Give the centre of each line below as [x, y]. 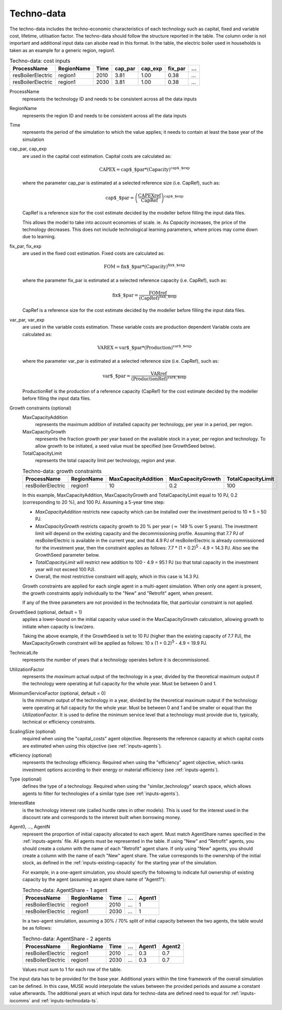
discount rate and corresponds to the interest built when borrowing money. [102, 818]
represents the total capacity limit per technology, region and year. [106, 460]
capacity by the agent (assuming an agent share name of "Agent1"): [94, 879]
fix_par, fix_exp [25, 246]
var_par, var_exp [27, 320]
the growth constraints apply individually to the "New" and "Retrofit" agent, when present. [118, 593]
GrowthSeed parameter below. [68, 555]
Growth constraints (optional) [40, 408]
